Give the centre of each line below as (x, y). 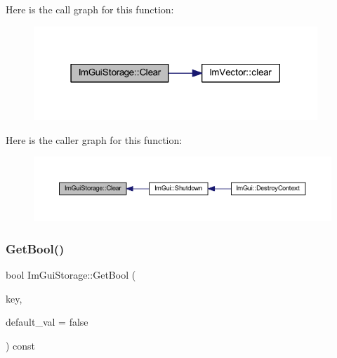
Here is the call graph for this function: (90, 9)
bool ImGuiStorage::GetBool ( (71, 275)
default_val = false (47, 322)
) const (21, 345)
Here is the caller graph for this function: (94, 139)
